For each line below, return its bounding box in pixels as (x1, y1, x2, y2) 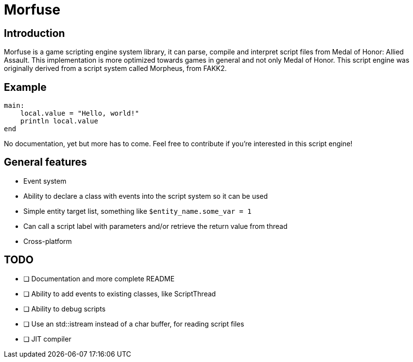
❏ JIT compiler (23, 334, 71, 343)
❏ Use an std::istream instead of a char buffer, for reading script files (23, 319, 244, 328)
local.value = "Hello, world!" (20, 109, 139, 118)
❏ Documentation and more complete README (23, 274, 175, 283)
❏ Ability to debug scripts (23, 304, 106, 313)
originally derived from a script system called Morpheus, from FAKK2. (4, 64, 227, 73)
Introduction (4, 27, 65, 39)
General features (4, 156, 87, 169)
